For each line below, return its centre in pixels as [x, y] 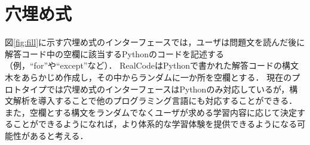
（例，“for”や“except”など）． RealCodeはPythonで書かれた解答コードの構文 [152, 65]
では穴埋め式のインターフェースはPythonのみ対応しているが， [168, 89]
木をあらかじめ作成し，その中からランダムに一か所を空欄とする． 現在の [148, 77]
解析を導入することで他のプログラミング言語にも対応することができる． [155, 101]
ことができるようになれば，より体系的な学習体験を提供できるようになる [155, 124]
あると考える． [59, 135]
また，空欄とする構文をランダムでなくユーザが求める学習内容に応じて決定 [151, 112]
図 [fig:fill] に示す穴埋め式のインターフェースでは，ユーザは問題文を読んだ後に [155, 42]
